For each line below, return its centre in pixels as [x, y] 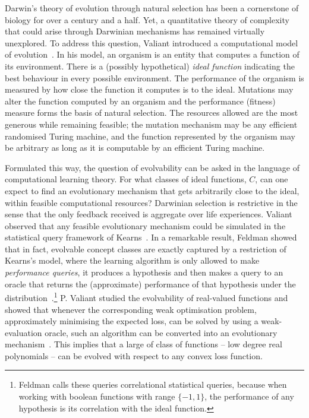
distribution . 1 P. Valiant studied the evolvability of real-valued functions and [146, 297]
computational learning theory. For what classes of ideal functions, [126, 179]
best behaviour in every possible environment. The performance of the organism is [154, 77]
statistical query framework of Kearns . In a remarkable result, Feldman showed [151, 237]
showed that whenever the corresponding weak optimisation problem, [131, 309]
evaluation [23, 332]
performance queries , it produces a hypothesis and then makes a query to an [144, 272]
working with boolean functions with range [97, 396]
